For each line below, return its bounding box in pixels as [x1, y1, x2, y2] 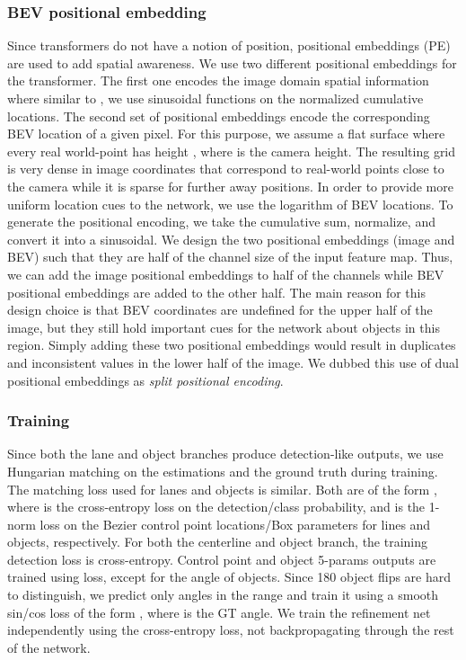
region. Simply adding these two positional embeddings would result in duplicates [7, 335, 456, 354]
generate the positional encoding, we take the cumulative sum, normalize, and [7, 212, 435, 231]
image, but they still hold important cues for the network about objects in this [7, 317, 440, 336]
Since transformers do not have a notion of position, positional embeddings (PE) [7, 36, 451, 55]
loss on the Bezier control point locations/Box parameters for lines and [40, 514, 431, 533]
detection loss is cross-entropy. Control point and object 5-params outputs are [7, 549, 436, 568]
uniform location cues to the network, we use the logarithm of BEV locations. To [7, 194, 453, 213]
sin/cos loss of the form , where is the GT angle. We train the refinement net [7, 602, 431, 621]
